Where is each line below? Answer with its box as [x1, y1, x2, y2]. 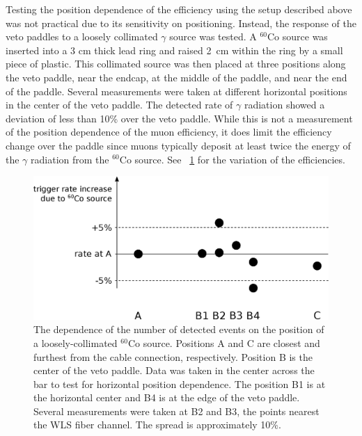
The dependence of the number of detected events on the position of [33, 322, 324, 337]
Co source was [267, 29, 328, 44]
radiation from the [31, 152, 109, 166]
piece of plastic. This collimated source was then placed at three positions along [6, 56, 346, 71]
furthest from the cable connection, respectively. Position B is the [33, 349, 313, 364]
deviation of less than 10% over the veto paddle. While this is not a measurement [6, 111, 353, 125]
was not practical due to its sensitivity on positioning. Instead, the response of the [6, 15, 356, 30]
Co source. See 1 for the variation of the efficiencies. [119, 152, 345, 166]
